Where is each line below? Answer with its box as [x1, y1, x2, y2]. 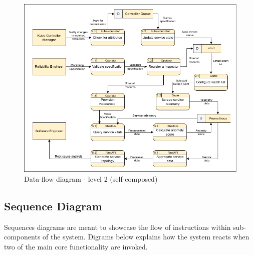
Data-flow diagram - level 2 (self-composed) [24, 174, 158, 184]
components [4, 231, 41, 242]
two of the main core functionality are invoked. [4, 241, 148, 251]
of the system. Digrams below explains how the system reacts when [43, 231, 249, 242]
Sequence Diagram [4, 198, 102, 213]
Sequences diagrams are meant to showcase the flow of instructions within [4, 221, 231, 232]
